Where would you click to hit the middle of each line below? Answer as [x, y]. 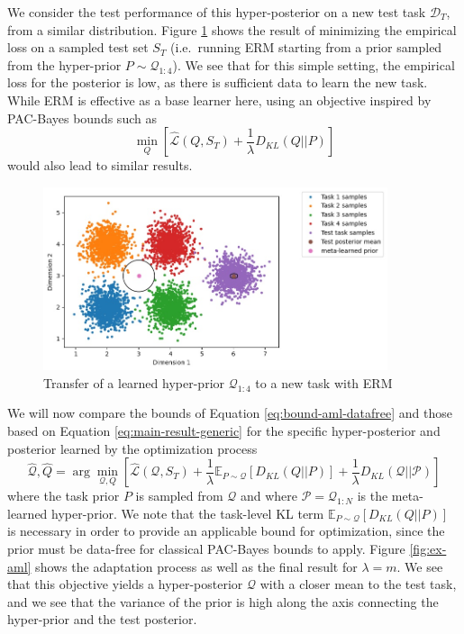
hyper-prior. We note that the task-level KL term [188, 513]
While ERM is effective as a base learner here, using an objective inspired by [219, 100]
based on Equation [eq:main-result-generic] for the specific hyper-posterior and [224, 431]
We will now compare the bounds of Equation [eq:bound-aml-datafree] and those [230, 413]
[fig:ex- [428, 549]
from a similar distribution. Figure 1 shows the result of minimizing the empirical [232, 29]
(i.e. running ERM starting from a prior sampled [306, 47]
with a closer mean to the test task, [358, 584]
